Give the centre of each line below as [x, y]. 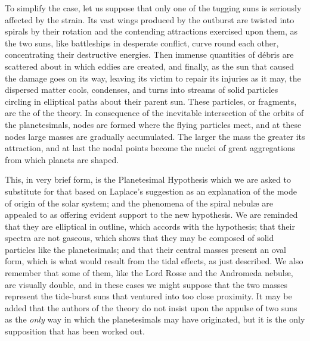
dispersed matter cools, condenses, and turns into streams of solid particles [142, 90]
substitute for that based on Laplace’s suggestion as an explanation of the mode [151, 191]
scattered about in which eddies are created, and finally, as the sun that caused [150, 66]
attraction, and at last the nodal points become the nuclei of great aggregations [150, 148]
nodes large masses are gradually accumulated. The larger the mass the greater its [155, 136]
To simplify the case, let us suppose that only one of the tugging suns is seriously [153, 8]
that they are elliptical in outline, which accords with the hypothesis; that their [150, 226]
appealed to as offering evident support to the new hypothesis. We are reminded [151, 215]
